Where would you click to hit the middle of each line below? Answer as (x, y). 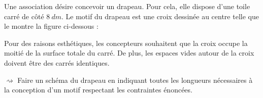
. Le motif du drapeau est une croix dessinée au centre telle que (160, 16)
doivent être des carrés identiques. (57, 62)
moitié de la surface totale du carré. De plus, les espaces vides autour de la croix (129, 53)
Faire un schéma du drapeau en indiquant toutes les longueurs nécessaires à (135, 80)
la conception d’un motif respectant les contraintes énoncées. (98, 90)
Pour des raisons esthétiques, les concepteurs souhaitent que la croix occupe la (126, 43)
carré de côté (24, 16)
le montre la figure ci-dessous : (51, 26)
